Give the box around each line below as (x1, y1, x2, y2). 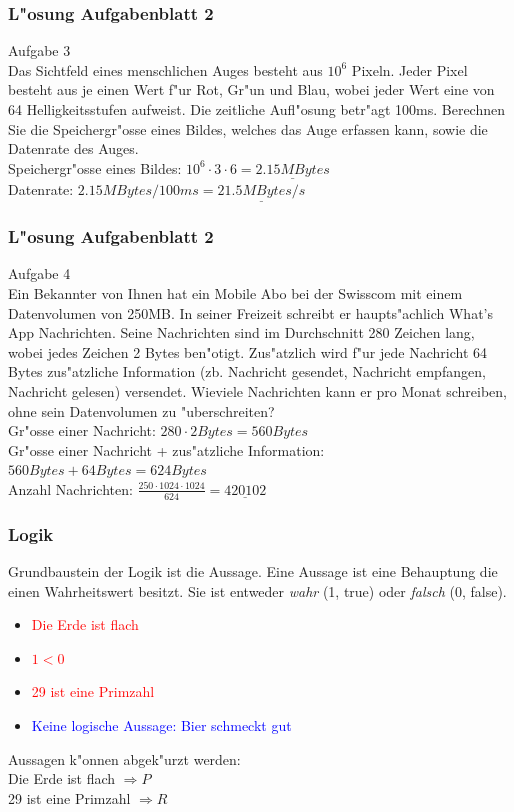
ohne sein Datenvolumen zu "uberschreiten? (8, 400, 275, 421)
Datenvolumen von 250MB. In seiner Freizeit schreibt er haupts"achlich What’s (8, 302, 493, 323)
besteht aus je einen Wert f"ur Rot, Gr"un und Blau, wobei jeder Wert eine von (8, 79, 495, 100)
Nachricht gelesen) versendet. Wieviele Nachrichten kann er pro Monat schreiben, (8, 381, 507, 401)
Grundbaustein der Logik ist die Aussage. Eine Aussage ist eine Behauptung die (8, 561, 498, 582)
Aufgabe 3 (8, 40, 71, 61)
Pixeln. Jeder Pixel (351, 59, 468, 80)
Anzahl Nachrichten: (8, 478, 133, 499)
